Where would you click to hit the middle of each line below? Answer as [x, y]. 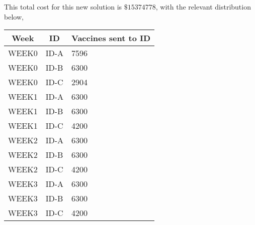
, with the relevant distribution [203, 7]
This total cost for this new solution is [63, 7]
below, [14, 16]
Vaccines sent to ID [111, 38]
